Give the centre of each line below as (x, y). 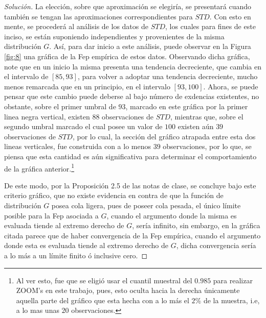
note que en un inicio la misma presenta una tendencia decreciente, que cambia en (133, 66)
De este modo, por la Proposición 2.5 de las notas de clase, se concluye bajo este (130, 185)
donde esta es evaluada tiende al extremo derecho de (86, 245)
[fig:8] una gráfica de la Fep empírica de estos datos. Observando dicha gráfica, (127, 56)
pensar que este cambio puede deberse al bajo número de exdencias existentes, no (132, 96)
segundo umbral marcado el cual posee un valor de (83, 126)
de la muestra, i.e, (231, 300)
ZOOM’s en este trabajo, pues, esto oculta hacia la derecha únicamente (128, 290)
